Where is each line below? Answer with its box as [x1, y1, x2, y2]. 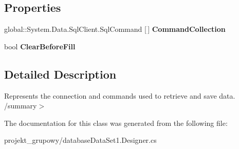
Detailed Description [4, 66, 117, 82]
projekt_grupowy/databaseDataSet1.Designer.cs [4, 135, 157, 145]
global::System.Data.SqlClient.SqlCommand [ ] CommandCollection [4, 24, 226, 34]
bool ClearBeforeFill [4, 41, 76, 51]
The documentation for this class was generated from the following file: [4, 117, 228, 128]
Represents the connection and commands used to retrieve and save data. [4, 90, 235, 101]
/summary [4, 100, 37, 111]
